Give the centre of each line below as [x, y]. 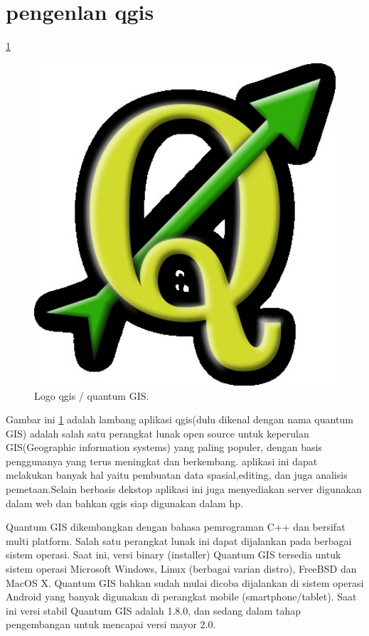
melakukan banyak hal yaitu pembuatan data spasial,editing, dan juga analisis [177, 475]
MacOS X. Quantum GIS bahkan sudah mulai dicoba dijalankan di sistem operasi [185, 582]
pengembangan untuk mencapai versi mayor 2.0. [111, 624]
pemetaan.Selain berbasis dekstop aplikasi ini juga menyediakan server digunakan [184, 489]
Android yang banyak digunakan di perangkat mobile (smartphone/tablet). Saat [181, 597]
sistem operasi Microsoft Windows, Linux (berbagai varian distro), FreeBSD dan [181, 569]
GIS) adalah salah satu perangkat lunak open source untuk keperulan [157, 433]
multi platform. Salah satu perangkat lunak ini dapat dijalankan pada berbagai [179, 540]
